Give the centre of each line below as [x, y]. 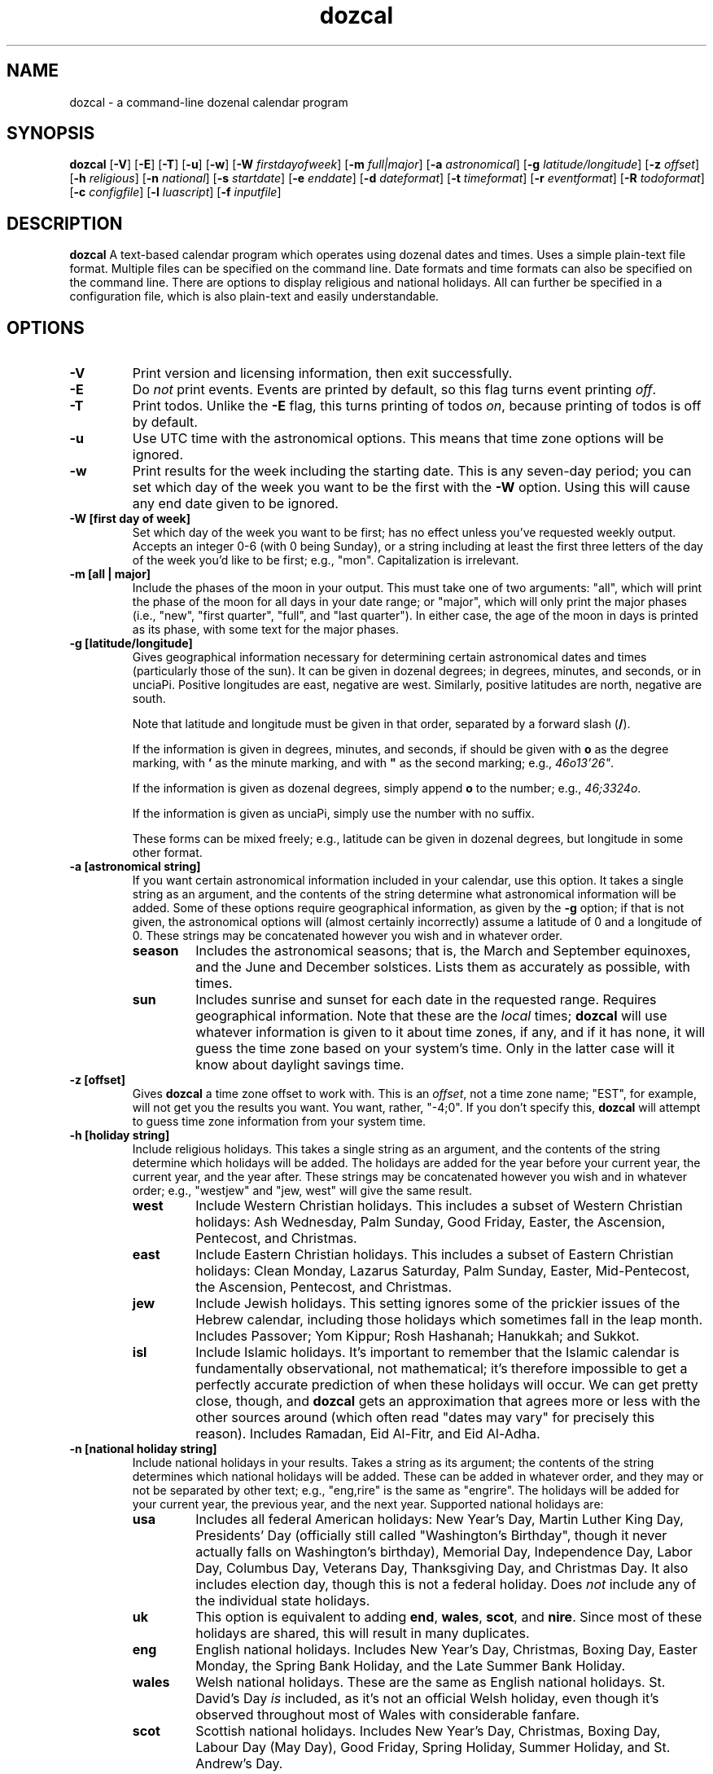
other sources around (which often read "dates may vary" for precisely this [425, 1418]
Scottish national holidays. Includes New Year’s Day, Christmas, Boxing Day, [428, 1731]
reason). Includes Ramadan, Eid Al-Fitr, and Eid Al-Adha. [368, 1434]
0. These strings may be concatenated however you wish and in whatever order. [347, 936]
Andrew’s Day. [239, 1764]
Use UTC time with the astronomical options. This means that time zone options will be [398, 439]
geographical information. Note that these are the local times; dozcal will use [431, 1016]
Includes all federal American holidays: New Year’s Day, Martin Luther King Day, [440, 1519]
